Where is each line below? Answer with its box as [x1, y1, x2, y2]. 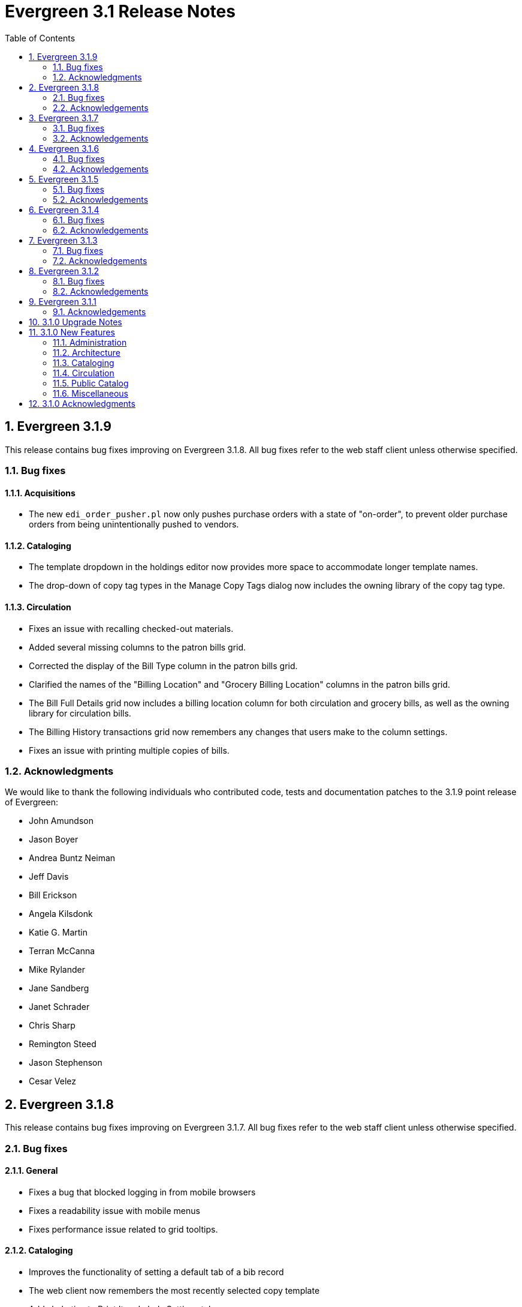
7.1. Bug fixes [53, 245, 104, 256]
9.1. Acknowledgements [53, 306, 146, 317]
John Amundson [29, 816, 93, 826]
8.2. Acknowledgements [53, 286, 149, 296]
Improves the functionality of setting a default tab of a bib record [29, 1267, 284, 1278]
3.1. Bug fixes [53, 122, 105, 133]
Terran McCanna [29, 946, 95, 957]
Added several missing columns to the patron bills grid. [29, 641, 246, 652]
